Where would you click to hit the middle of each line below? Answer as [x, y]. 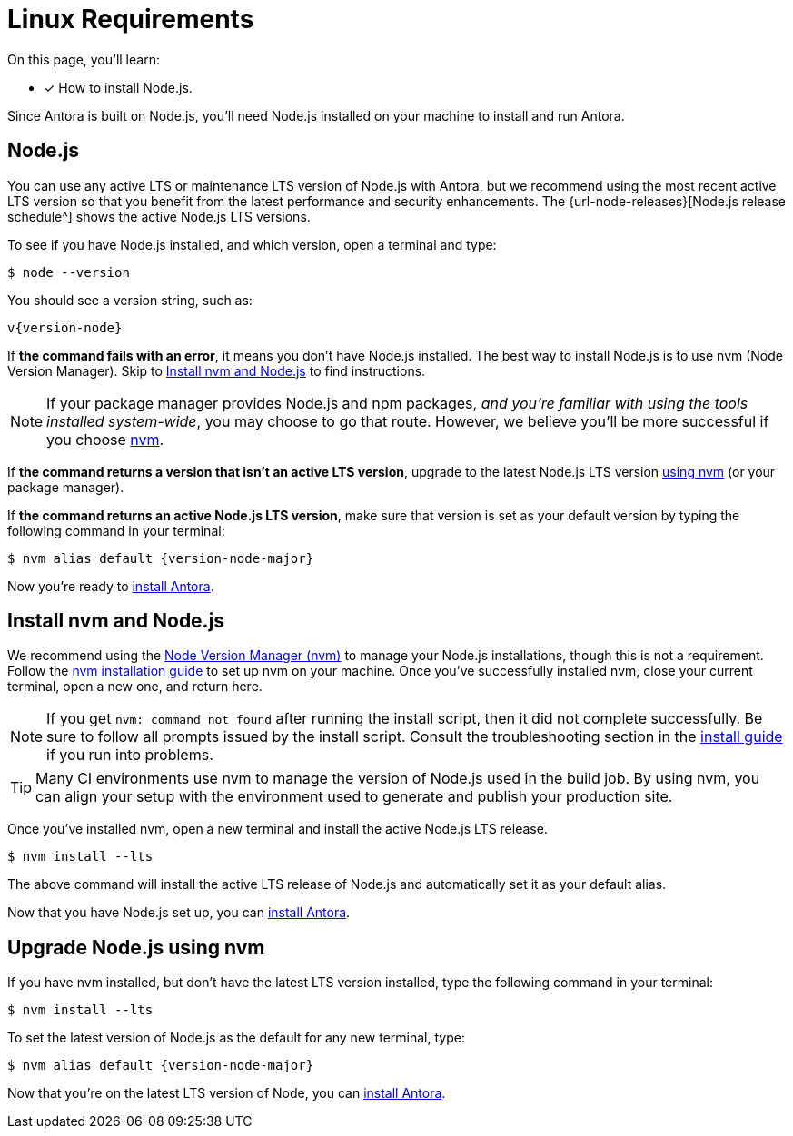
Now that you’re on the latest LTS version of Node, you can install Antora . [227, 1093]
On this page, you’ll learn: [84, 59]
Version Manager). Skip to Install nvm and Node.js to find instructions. [217, 370]
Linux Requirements [131, 19]
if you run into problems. [130, 755]
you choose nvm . [105, 439]
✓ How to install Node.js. [118, 87]
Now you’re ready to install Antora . [111, 586]
